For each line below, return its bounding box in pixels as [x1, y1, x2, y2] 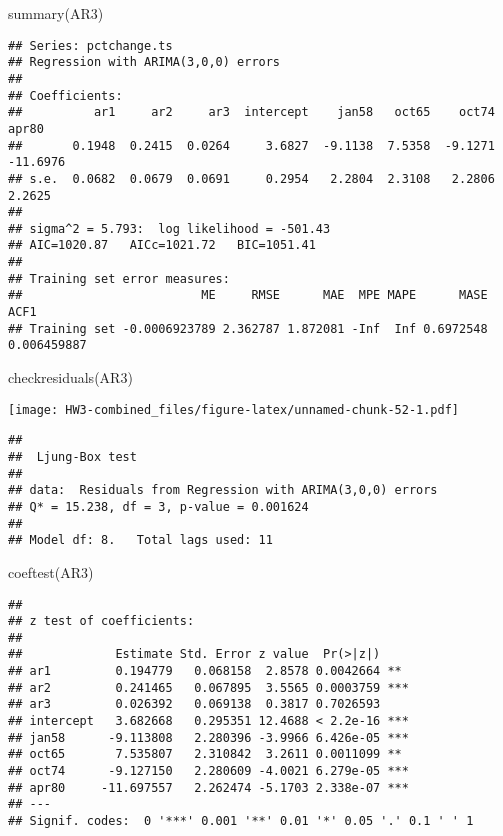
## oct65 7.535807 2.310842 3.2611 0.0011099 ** [8, 747, 402, 762]
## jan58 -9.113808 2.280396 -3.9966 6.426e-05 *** [8, 730, 409, 745]
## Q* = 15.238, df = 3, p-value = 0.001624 [8, 499, 309, 514]
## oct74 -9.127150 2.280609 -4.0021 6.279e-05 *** [8, 764, 409, 779]
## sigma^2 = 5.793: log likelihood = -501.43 [8, 221, 331, 236]
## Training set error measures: [8, 271, 230, 286]
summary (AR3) [8, 3, 104, 23]
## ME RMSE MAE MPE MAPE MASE [8, 288, 488, 303]
